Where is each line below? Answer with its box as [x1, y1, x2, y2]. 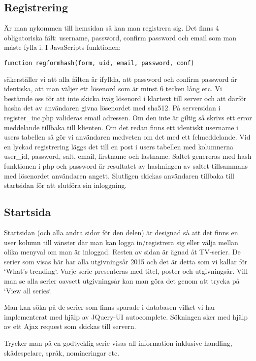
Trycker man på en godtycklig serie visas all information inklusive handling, [4, 337, 232, 348]
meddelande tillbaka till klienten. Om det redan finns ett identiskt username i [4, 122, 238, 132]
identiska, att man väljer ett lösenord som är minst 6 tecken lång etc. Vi [4, 83, 222, 94]
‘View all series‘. [4, 285, 52, 295]
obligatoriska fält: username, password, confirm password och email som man [4, 32, 237, 42]
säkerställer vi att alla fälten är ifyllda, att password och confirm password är [4, 73, 237, 84]
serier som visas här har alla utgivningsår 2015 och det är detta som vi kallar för [4, 256, 248, 266]
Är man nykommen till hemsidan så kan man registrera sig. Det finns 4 [4, 23, 219, 33]
